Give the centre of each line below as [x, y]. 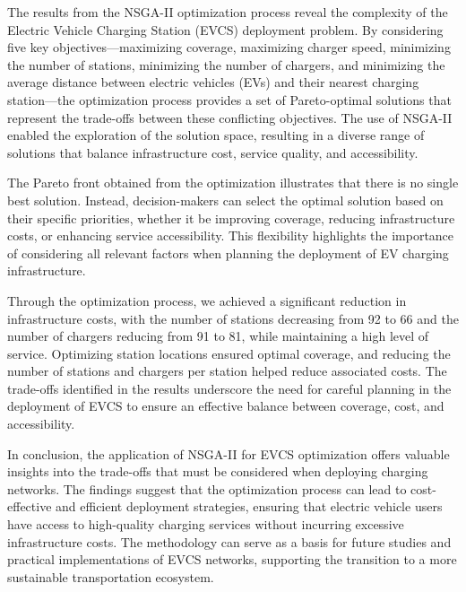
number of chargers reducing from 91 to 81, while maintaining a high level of [218, 336]
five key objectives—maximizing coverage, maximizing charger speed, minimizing [229, 47]
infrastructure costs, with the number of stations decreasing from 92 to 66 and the [233, 318]
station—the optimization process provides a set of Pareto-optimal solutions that [229, 99]
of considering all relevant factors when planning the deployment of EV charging [228, 252]
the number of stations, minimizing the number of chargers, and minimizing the [226, 64]
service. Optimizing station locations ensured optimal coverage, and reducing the [229, 353]
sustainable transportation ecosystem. [111, 576]
